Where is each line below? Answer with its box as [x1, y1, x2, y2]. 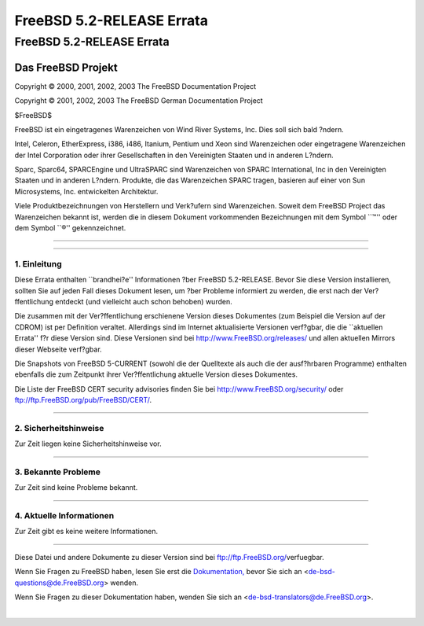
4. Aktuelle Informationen [14, 510, 115, 521]
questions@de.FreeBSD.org [14, 578, 104, 587]
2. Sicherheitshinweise [14, 422, 104, 433]
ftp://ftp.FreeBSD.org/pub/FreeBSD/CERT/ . [14, 396, 152, 405]
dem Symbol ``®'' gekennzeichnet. [14, 223, 126, 233]
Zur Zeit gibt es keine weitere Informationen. [14, 527, 159, 536]
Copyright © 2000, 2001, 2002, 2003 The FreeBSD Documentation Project [14, 81, 257, 90]
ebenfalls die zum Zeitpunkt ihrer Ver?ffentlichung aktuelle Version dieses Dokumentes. [14, 370, 298, 379]
